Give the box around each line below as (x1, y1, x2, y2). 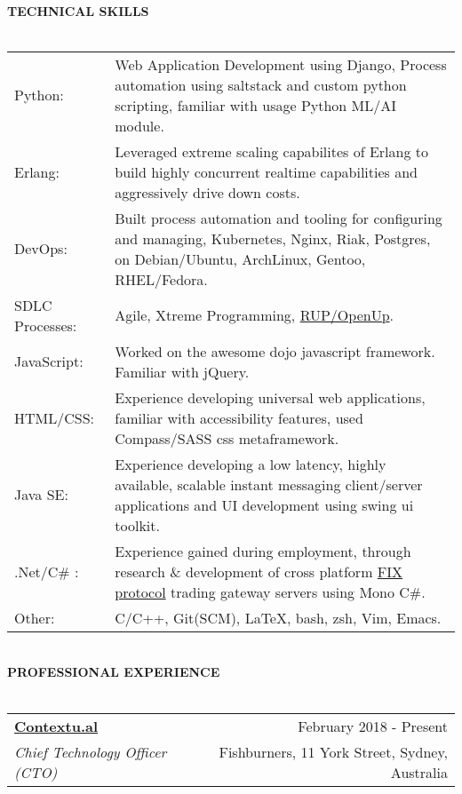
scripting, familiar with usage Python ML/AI (115, 94, 397, 115)
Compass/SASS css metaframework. (115, 427, 339, 449)
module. (115, 115, 164, 136)
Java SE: (14, 484, 68, 505)
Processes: (14, 314, 77, 336)
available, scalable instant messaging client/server (115, 473, 423, 495)
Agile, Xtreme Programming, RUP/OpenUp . (115, 305, 394, 326)
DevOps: (14, 238, 68, 259)
